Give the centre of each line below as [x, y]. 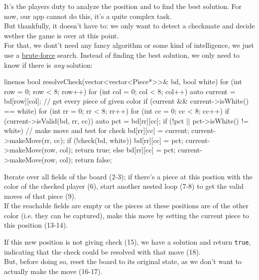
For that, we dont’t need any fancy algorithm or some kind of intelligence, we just [129, 45]
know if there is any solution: [48, 65]
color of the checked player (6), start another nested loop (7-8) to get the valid [124, 186]
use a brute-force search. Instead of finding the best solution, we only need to [122, 55]
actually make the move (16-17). [53, 271]
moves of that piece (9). [40, 196]
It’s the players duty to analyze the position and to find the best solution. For [123, 6]
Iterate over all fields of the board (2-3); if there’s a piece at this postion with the [129, 176]
